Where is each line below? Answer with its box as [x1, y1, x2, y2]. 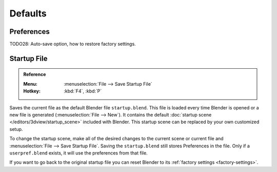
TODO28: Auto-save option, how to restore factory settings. [9, 41, 136, 47]
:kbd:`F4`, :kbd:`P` [64, 88, 102, 94]
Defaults [9, 8, 47, 19]
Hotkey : [23, 88, 41, 94]
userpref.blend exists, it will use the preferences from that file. [9, 149, 148, 156]
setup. [9, 126, 23, 132]
